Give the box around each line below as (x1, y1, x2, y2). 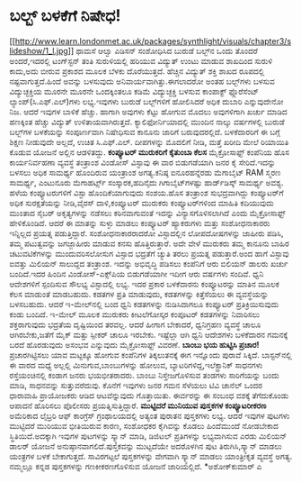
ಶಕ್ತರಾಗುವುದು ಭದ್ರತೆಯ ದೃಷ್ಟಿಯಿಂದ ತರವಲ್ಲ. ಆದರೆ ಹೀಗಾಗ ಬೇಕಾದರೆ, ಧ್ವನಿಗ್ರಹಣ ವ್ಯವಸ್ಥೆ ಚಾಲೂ (9, 319, 261, 330)
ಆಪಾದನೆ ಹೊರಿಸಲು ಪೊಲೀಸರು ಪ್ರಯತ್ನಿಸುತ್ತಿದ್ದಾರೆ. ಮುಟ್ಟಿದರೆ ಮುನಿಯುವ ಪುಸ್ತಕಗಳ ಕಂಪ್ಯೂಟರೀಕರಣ (9, 400, 267, 411)
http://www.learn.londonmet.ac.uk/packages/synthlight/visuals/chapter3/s (14, 35, 292, 46)
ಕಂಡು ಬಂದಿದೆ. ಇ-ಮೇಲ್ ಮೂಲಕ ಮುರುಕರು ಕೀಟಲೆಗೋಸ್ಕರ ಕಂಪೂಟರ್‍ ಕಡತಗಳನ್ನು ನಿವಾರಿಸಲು (9, 308, 261, 320)
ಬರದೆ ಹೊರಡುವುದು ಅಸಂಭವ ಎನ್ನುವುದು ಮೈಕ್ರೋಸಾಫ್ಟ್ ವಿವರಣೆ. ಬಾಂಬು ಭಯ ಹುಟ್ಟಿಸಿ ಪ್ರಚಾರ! (9, 339, 260, 350)
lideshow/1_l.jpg (9, 45, 69, 56)
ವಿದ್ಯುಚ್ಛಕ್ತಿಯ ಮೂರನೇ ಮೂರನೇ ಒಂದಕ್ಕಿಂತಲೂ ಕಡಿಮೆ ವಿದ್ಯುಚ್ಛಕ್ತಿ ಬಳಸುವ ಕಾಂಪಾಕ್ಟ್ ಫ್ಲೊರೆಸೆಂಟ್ (9, 86, 259, 96)
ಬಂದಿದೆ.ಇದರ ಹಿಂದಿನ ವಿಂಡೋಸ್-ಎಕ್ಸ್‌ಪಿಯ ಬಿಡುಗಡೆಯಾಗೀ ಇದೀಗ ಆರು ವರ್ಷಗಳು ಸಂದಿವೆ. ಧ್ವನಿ (9, 268, 264, 279)
